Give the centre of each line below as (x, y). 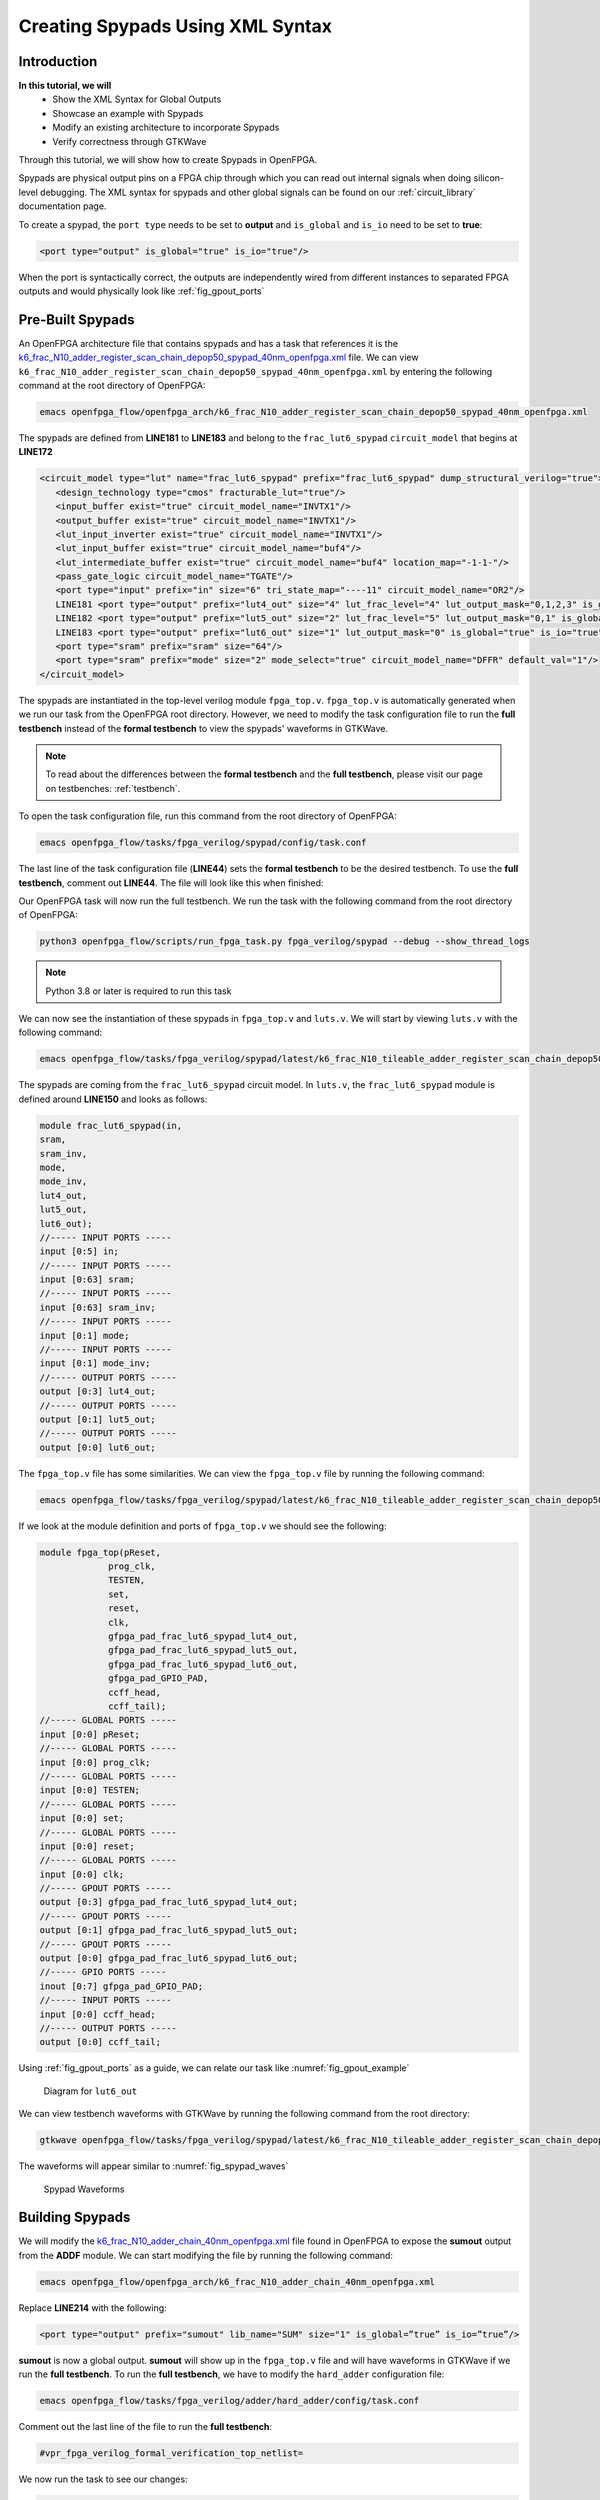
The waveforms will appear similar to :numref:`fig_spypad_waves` (153, 2166)
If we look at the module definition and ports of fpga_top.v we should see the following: (202, 1526)
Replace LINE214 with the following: (92, 2307)
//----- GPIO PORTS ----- (103, 1972)
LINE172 (36, 452)
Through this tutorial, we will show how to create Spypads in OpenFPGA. (168, 160)
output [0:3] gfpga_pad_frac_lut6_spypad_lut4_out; (169, 1902)
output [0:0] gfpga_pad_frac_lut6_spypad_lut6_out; (169, 1958)
